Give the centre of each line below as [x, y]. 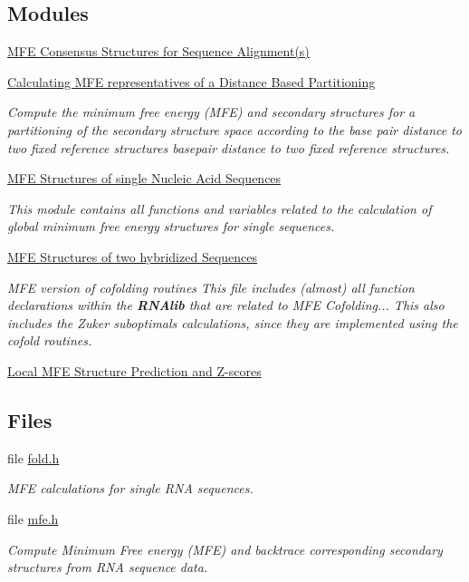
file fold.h [33, 457]
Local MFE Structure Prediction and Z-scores [134, 370]
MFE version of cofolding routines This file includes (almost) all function [211, 287]
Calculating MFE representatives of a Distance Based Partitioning [191, 81]
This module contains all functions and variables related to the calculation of [220, 208]
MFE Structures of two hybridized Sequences [133, 256]
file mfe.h [33, 518]
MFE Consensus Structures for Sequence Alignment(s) [158, 51]
